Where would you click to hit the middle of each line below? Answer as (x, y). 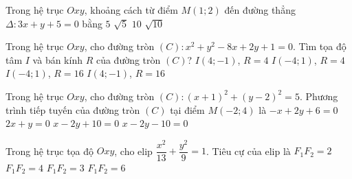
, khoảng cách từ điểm (131, 10)
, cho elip (133, 151)
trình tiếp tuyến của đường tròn (73, 109)
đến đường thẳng (260, 10)
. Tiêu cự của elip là (248, 151)
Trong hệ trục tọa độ (50, 151)
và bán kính (57, 59)
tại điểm (187, 109)
